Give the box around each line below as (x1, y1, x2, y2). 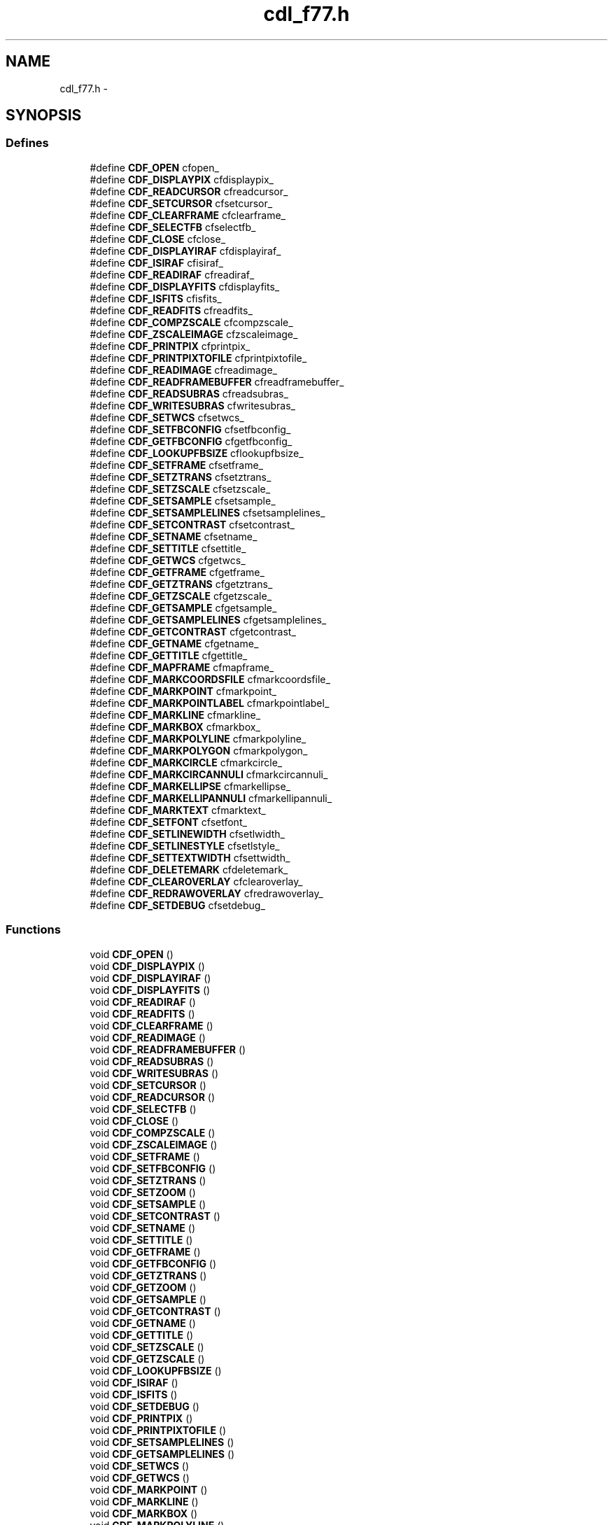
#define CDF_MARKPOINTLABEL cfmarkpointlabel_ (90, 696, 330, 709)
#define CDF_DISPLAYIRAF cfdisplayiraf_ (90, 244, 281, 257)
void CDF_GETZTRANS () (90, 1269, 207, 1281)
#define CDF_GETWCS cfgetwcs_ (90, 554, 246, 566)
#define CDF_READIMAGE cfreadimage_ (90, 363, 277, 376)
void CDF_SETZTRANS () (90, 1174, 206, 1186)
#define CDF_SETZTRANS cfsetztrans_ (90, 470, 272, 483)
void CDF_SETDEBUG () (90, 1400, 199, 1412)
